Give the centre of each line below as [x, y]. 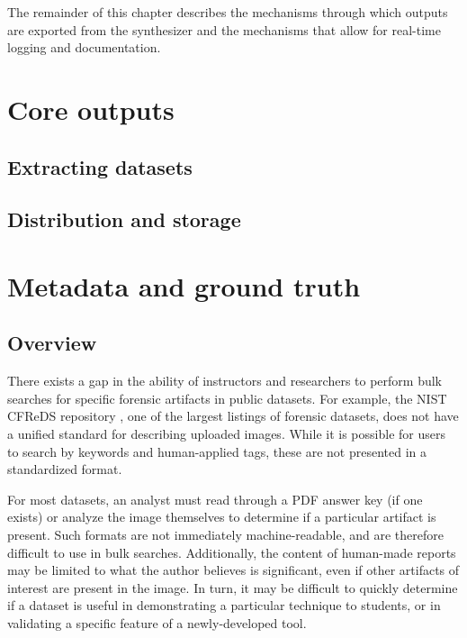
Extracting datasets [100, 166]
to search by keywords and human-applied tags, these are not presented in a [217, 451]
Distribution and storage [124, 219]
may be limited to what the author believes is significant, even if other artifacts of [233, 570]
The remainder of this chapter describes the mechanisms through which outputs [228, 12]
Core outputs [91, 109]
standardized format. [65, 469]
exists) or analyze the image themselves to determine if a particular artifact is [222, 517]
